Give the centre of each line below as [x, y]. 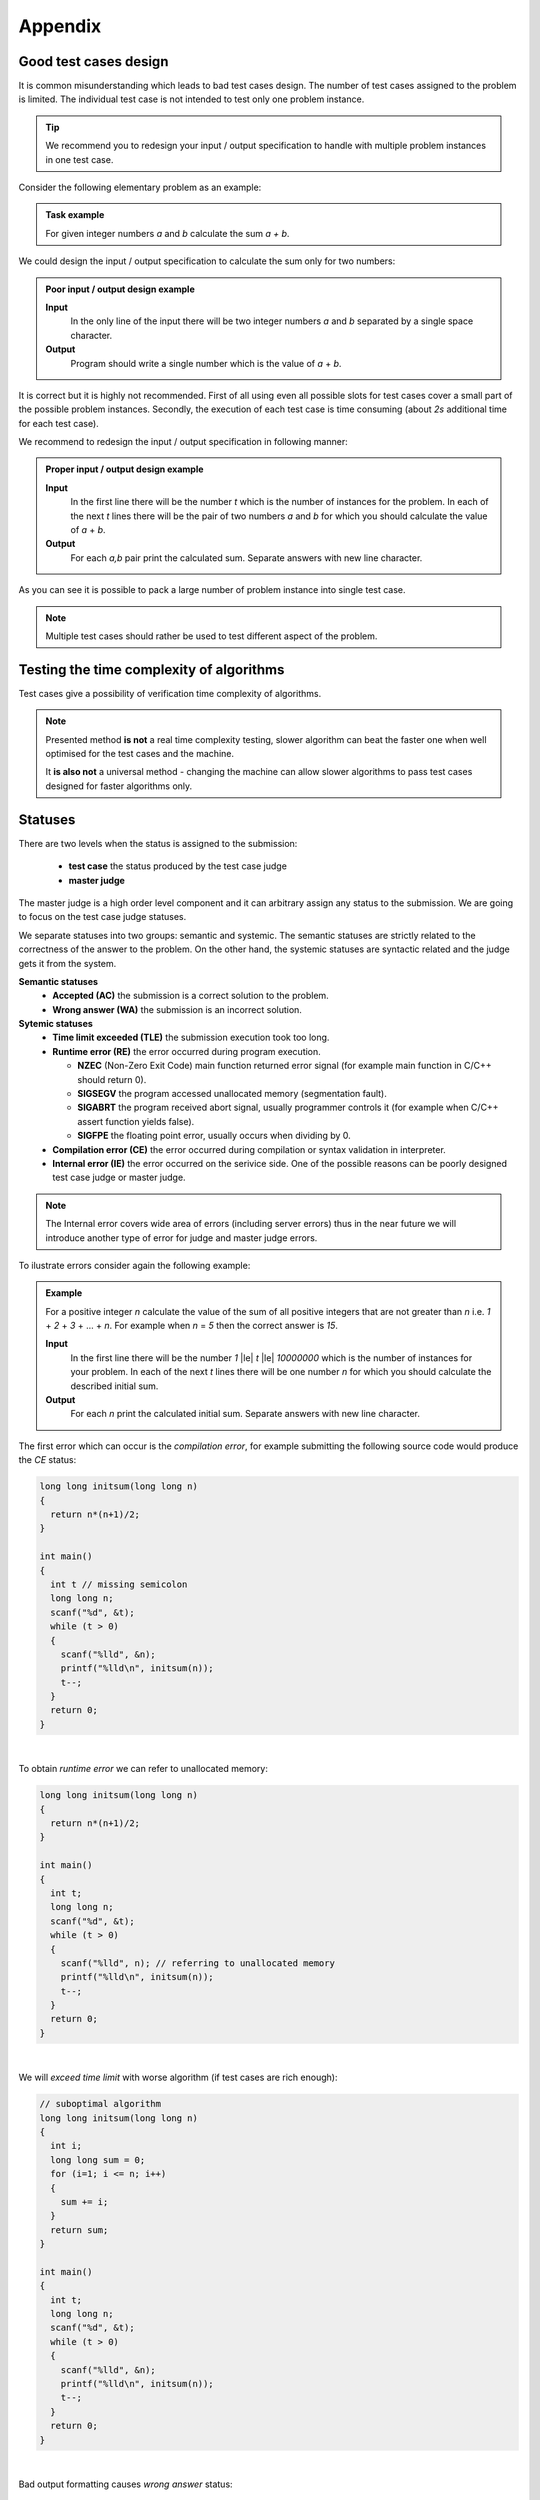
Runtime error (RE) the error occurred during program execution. [187, 1051]
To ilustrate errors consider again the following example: [134, 1265]
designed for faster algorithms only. [119, 786]
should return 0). [112, 1079]
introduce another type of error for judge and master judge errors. [181, 1237]
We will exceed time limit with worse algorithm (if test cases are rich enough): [178, 2077]
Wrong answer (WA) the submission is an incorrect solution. [177, 1009]
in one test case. [79, 159]
